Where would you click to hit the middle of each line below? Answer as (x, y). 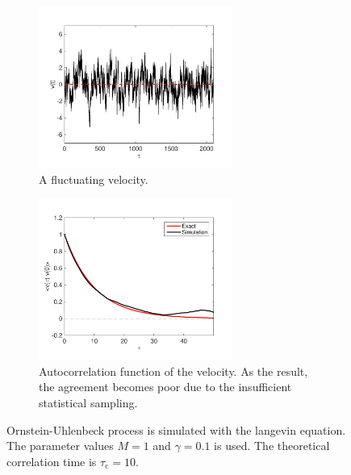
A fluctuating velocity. (94, 179)
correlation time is (52, 461)
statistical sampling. (88, 402)
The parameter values (60, 446)
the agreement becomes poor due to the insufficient (165, 387)
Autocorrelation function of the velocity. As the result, (173, 371)
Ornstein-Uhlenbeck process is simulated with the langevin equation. (176, 429)
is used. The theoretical (272, 446)
